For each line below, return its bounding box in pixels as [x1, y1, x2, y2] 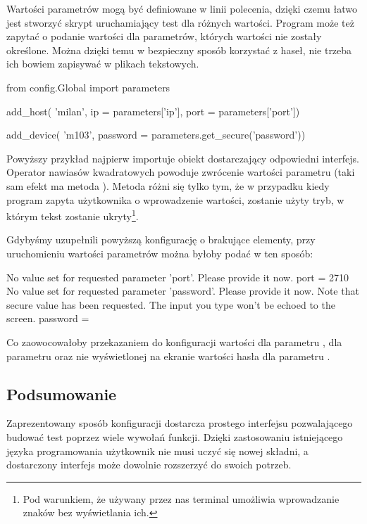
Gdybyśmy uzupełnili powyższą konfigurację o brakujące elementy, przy [6, 232, 316, 247]
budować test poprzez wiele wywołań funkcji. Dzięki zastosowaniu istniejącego [6, 429, 343, 444]
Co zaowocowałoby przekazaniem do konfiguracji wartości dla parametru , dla [6, 334, 342, 349]
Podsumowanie [6, 383, 117, 404]
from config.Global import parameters [6, 79, 170, 94]
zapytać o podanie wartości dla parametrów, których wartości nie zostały [6, 29, 322, 44]
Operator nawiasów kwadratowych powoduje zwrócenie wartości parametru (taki [6, 165, 355, 179]
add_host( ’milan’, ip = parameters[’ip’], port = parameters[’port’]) [6, 103, 300, 118]
